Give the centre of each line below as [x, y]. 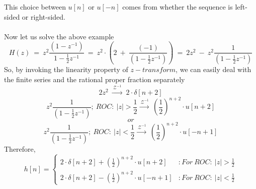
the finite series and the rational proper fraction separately [95, 79]
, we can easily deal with [214, 69]
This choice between [35, 7]
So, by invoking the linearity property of [66, 69]
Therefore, [20, 148]
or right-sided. [44, 16]
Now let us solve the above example [59, 36]
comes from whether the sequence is [178, 7]
